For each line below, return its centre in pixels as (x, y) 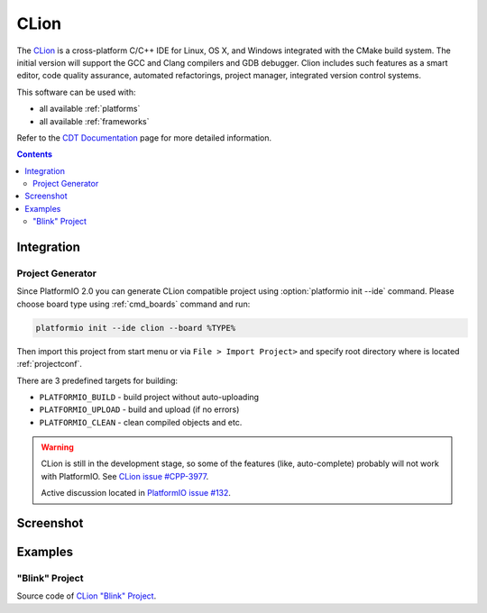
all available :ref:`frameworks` (94, 121)
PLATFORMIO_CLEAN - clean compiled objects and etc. (141, 422)
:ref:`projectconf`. (50, 364)
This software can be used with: (76, 92)
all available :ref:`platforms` (90, 109)
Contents (35, 154)
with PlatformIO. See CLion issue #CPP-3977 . (125, 476)
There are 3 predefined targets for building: (97, 380)
